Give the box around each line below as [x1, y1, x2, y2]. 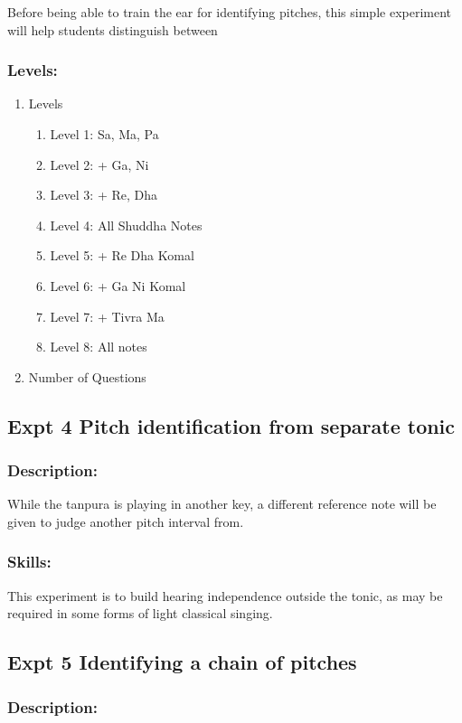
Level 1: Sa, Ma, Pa [50, 125, 159, 143]
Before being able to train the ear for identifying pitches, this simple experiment [7, 3, 452, 21]
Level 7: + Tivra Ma [50, 306, 165, 325]
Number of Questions [28, 367, 146, 386]
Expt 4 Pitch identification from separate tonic [7, 411, 456, 439]
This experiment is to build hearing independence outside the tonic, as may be [7, 586, 443, 605]
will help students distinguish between [7, 20, 218, 39]
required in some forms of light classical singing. [7, 604, 273, 623]
